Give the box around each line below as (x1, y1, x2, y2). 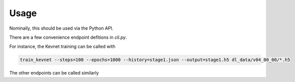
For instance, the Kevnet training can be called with (9, 43, 116, 50)
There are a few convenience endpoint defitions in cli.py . (9, 34, 127, 40)
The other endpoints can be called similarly (9, 70, 99, 76)
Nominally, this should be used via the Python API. (9, 25, 114, 31)
